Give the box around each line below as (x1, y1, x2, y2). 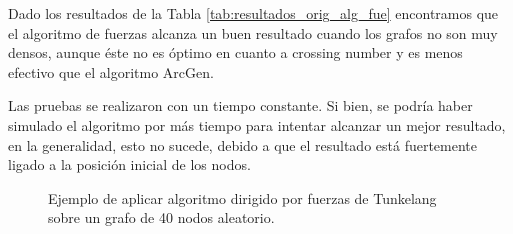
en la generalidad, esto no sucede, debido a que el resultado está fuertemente (8, 134, 477, 155)
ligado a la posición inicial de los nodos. (8, 154, 251, 175)
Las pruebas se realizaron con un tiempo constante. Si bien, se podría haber (8, 95, 473, 116)
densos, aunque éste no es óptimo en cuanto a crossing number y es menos (8, 42, 463, 63)
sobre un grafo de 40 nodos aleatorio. (48, 207, 275, 228)
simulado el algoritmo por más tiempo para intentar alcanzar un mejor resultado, (8, 114, 506, 135)
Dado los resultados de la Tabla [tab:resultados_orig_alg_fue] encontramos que (8, 3, 499, 23)
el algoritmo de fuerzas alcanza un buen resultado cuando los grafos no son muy (8, 22, 498, 43)
